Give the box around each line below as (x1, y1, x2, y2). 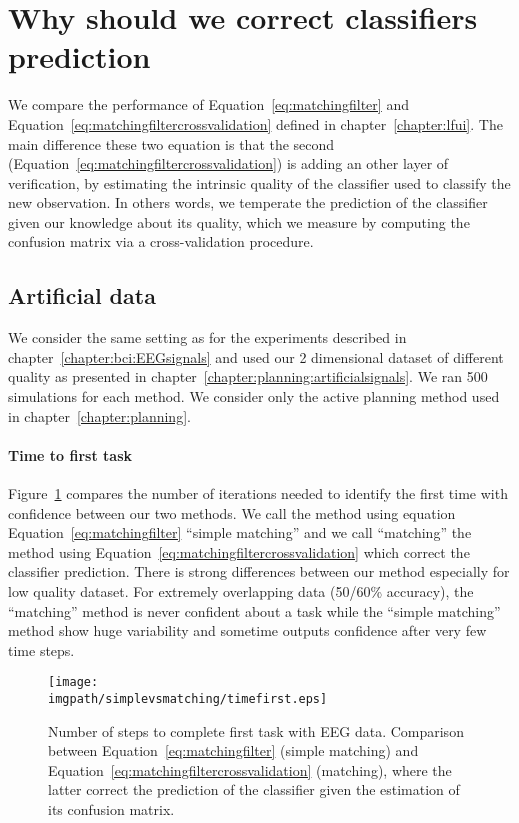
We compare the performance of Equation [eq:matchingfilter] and (8, 94, 409, 115)
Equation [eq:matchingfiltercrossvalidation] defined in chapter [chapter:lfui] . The (8, 113, 503, 134)
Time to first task (8, 444, 132, 465)
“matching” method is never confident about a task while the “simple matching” (8, 600, 501, 621)
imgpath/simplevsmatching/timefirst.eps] (48, 692, 328, 707)
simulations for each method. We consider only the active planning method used (8, 386, 500, 407)
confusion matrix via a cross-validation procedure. (8, 231, 314, 252)
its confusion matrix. (48, 799, 175, 820)
